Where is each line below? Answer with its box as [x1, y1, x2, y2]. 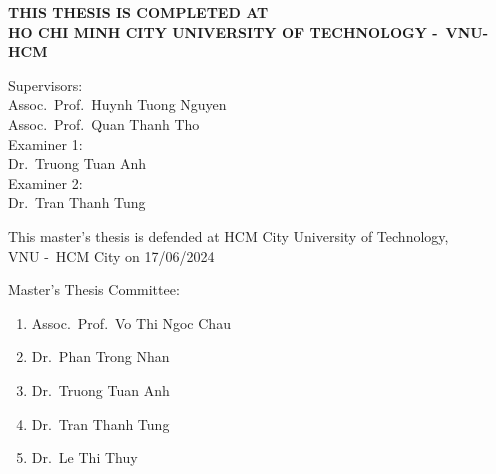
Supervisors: [8, 74, 83, 95]
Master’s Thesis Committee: [8, 279, 180, 300]
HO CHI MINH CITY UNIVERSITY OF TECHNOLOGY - [8, 21, 438, 42]
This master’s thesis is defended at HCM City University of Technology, [8, 225, 449, 246]
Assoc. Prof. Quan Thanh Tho [8, 113, 200, 134]
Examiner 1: [8, 133, 83, 154]
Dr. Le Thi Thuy [31, 447, 138, 468]
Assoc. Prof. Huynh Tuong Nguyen [8, 94, 227, 115]
